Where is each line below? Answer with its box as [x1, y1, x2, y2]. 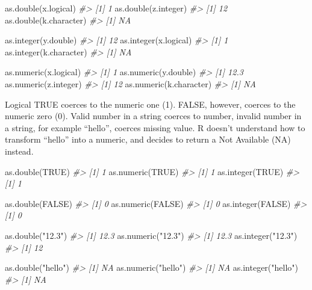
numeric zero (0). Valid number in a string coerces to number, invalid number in [5, 110, 302, 122]
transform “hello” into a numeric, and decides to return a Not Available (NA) [5, 133, 291, 146]
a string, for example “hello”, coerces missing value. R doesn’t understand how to [5, 121, 305, 134]
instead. [5, 144, 34, 157]
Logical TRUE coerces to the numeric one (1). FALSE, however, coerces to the [5, 97, 296, 110]
